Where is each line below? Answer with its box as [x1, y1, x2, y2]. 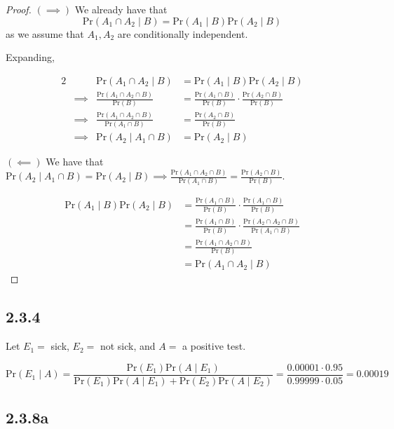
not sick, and [100, 339, 156, 353]
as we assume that [6, 26, 84, 41]
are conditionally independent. [117, 26, 248, 41]
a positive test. [182, 339, 246, 353]
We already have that [74, 2, 168, 16]
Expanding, [6, 50, 55, 64]
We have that [46, 154, 104, 169]
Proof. [6, 2, 32, 16]
